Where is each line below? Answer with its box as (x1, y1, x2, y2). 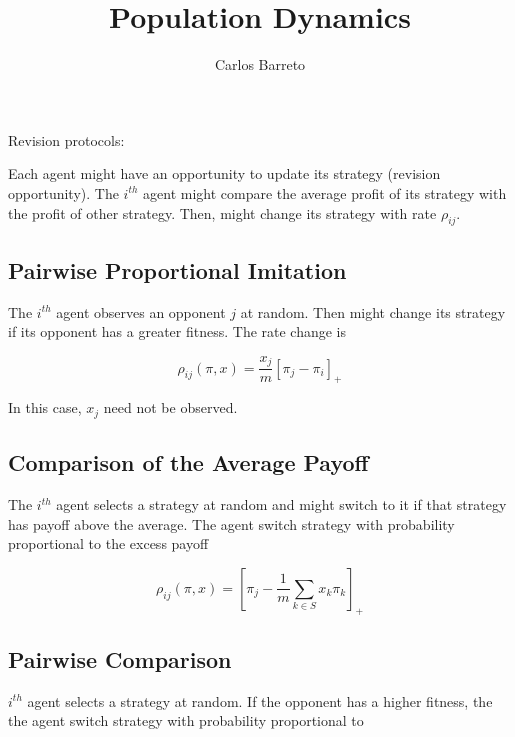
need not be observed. (103, 397, 238, 418)
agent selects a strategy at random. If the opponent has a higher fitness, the (27, 690, 493, 711)
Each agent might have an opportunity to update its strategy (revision (8, 163, 441, 184)
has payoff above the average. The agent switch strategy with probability (8, 513, 455, 534)
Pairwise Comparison (8, 644, 232, 674)
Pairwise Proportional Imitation (8, 254, 347, 285)
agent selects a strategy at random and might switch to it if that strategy (56, 494, 507, 515)
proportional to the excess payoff (8, 533, 209, 554)
